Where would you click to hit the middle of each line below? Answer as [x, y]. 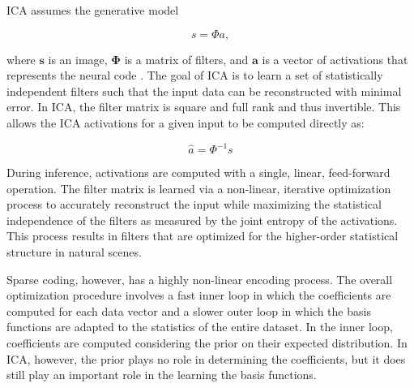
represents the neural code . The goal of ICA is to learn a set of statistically [195, 75]
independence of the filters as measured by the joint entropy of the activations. [202, 220]
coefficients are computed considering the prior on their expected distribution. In [207, 343]
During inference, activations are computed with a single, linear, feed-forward [198, 172]
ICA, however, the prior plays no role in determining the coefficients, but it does [206, 358]
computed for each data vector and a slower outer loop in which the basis [189, 310]
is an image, [78, 59]
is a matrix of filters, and [186, 59]
